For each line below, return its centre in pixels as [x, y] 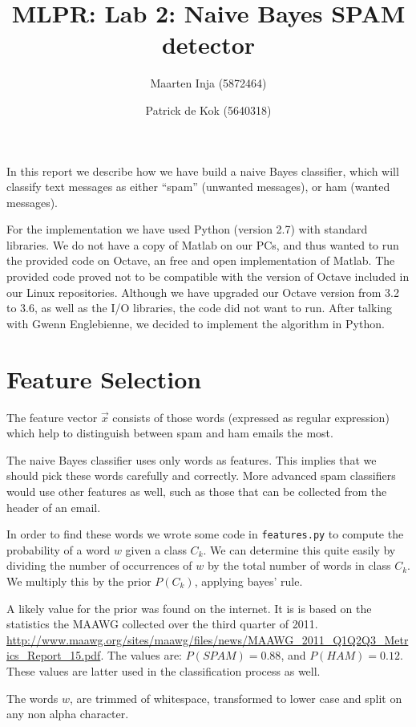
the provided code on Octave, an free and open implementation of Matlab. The [201, 260]
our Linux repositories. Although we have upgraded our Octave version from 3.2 [203, 292]
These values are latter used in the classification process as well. [164, 670]
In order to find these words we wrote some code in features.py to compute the [205, 534]
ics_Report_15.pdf [54, 655]
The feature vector [52, 417]
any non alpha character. [68, 714]
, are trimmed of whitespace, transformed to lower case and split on [236, 698]
